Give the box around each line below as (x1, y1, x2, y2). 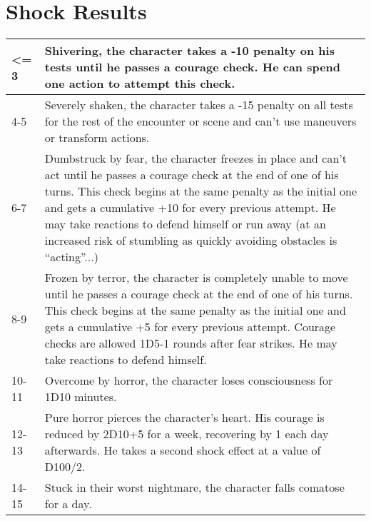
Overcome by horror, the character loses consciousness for (44, 372, 333, 389)
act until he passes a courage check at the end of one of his (44, 166, 339, 183)
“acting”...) (44, 248, 98, 265)
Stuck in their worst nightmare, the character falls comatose (44, 479, 345, 496)
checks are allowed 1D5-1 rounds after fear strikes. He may (44, 335, 337, 352)
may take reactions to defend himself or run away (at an (44, 216, 326, 233)
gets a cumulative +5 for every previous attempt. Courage (44, 318, 336, 335)
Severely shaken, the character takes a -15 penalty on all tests (44, 96, 353, 113)
